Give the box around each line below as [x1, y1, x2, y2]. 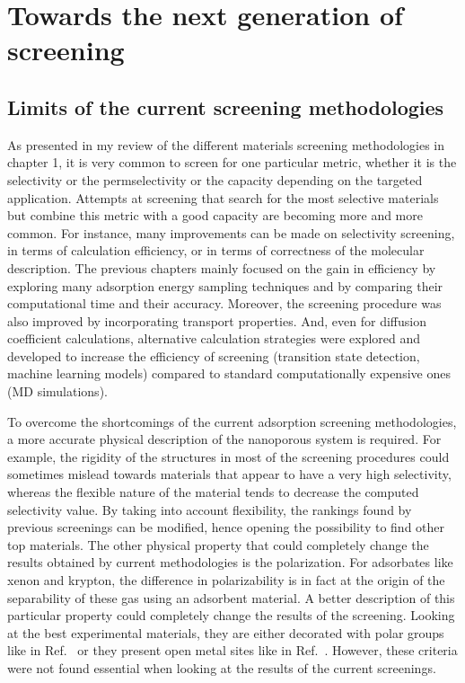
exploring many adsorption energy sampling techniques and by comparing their [7, 276, 443, 295]
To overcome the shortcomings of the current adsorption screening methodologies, [7, 412, 457, 430]
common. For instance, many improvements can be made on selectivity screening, [7, 223, 455, 242]
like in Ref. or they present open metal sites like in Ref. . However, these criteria [7, 641, 458, 660]
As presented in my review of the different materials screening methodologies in [7, 135, 445, 154]
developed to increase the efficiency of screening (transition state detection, [7, 346, 420, 365]
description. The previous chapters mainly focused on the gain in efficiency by [7, 258, 436, 277]
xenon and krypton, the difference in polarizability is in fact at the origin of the [7, 571, 445, 590]
